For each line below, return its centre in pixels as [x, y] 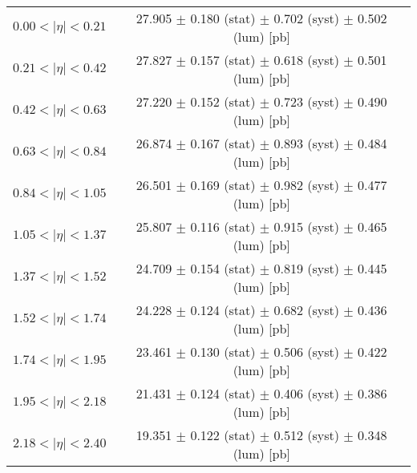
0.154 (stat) [223, 268]
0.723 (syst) [306, 101]
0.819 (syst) [306, 268]
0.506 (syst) [306, 352]
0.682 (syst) [306, 310]
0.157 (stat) [223, 60]
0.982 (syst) [306, 185]
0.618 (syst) [306, 60]
